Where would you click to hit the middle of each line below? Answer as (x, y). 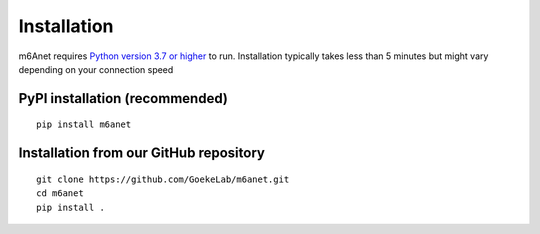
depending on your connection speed (96, 69)
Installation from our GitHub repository (141, 153)
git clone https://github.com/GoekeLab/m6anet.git (163, 179)
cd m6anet (60, 193)
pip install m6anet (84, 124)
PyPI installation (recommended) (123, 98)
